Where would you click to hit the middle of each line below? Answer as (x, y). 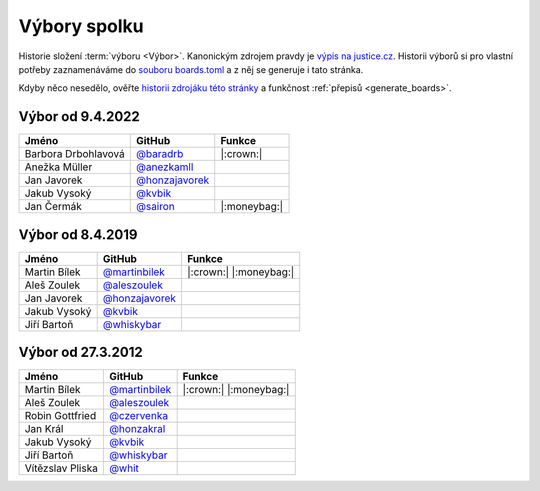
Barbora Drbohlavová (74, 154)
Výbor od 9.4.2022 (79, 116)
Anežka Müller (58, 167)
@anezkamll (164, 167)
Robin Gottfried (60, 416)
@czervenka (138, 416)
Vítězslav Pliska (61, 468)
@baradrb (159, 154)
